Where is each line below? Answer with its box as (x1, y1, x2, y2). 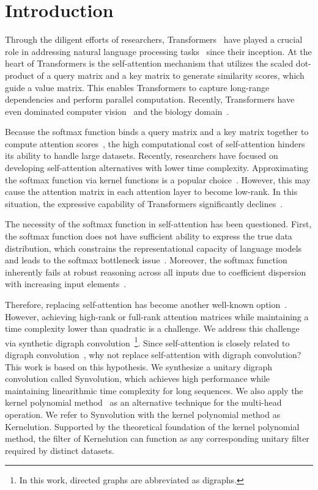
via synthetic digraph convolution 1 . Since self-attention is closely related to (5, 334, 290, 349)
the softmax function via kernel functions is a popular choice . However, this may (5, 173, 311, 186)
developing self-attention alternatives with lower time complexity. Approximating (5, 161, 309, 174)
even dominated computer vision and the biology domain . (5, 104, 229, 117)
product (5, 68, 34, 81)
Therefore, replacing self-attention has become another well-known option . (5, 298, 287, 310)
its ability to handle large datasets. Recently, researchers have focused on (5, 149, 278, 162)
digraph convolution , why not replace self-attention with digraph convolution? (5, 348, 301, 361)
